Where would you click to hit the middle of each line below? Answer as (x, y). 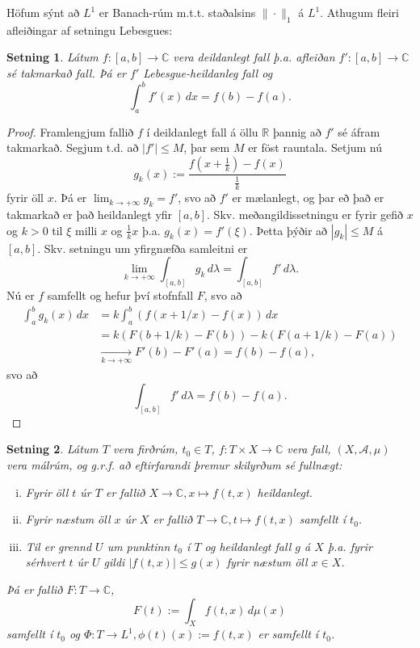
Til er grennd (59, 546)
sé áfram (359, 131)
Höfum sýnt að (43, 12)
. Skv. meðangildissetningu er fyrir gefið (305, 215)
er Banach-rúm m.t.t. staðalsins (177, 12)
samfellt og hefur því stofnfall (120, 295)
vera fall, (309, 449)
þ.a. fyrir (350, 546)
